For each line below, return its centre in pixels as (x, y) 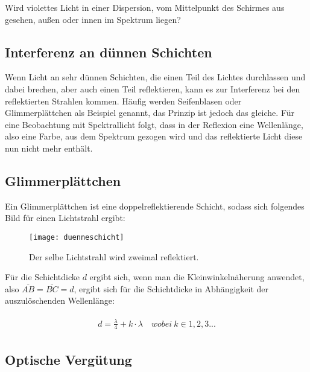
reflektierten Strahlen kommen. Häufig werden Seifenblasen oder (123, 101)
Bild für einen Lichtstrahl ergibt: (65, 218)
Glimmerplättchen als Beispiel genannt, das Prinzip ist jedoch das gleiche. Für (150, 113)
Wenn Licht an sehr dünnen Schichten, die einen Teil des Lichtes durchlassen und (155, 77)
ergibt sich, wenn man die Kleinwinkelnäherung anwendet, (197, 277)
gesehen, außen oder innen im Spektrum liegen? (93, 19)
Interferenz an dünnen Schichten (109, 52)
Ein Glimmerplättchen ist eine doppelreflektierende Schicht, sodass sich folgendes (155, 206)
